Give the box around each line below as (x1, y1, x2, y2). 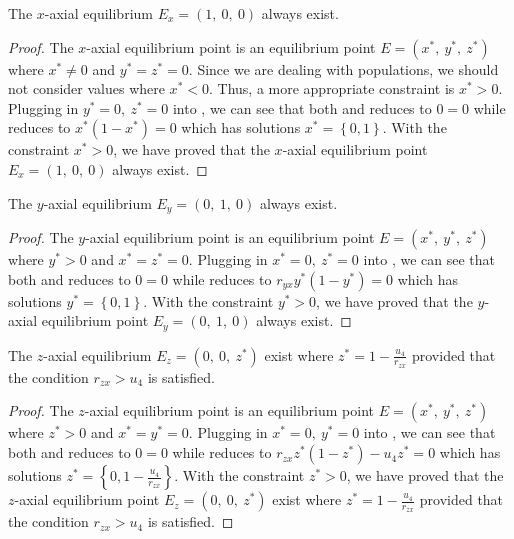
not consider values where (8, 78, 165, 99)
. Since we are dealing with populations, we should (188, 58, 499, 79)
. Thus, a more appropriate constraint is (208, 78, 455, 99)
